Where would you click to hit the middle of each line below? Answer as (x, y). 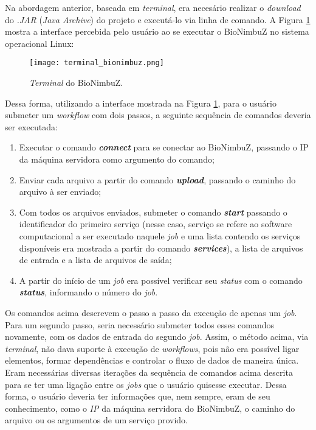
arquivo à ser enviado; (60, 192)
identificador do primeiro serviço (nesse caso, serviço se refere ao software (156, 224)
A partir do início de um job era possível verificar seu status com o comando (161, 280)
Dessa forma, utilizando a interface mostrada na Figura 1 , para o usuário (141, 103)
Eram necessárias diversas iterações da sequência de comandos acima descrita (149, 372)
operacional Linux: (39, 43)
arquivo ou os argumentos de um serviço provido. (96, 420)
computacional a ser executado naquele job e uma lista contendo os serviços (160, 235)
